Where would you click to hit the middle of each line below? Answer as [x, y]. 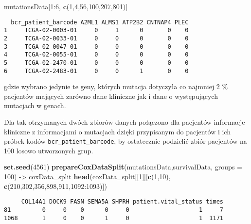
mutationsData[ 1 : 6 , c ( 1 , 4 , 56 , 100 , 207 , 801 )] [66, 6]
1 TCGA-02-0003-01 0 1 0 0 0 [96, 30]
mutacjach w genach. [35, 105]
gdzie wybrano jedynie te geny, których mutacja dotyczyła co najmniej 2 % [116, 86]
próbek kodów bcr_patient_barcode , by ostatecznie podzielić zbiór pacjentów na [125, 141]
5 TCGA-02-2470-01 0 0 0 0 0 [96, 63]
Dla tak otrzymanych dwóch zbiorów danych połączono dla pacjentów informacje [125, 121]
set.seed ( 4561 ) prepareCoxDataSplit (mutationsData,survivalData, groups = [123, 167]
